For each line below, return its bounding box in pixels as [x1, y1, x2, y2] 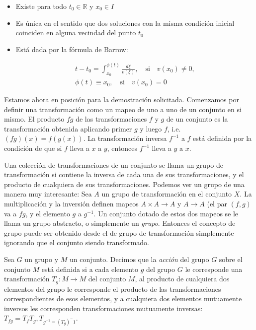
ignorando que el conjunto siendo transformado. [4, 237, 149, 248]
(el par [207, 198, 227, 209]
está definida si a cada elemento [41, 264, 139, 274]
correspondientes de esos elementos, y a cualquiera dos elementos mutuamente [4, 293, 242, 304]
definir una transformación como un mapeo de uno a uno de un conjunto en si [4, 104, 242, 114]
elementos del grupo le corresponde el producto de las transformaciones [4, 283, 221, 294]
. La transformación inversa [83, 133, 167, 143]
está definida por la [193, 133, 252, 143]
